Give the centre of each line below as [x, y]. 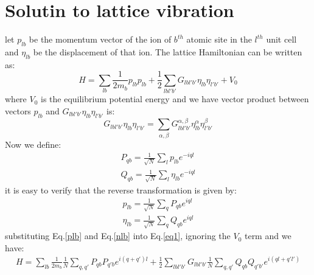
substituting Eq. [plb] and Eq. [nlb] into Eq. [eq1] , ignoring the [118, 236]
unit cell [281, 39]
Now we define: [33, 144]
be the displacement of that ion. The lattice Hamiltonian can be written [168, 51]
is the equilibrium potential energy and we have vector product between [175, 99]
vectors [18, 110]
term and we [268, 236]
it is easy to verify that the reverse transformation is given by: [121, 190]
